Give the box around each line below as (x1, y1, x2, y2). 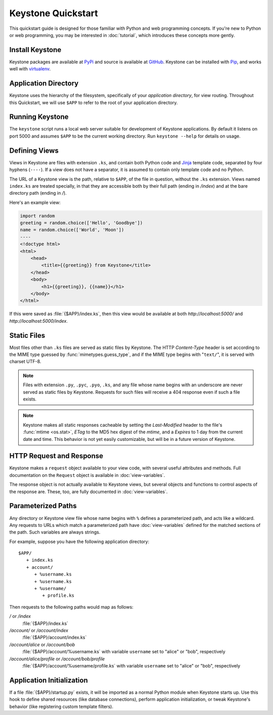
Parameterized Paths (9, 502, 77, 510)
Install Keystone (9, 46, 62, 54)
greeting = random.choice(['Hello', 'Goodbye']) (20, 220, 143, 226)
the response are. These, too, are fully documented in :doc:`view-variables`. (9, 488, 168, 495)
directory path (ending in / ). (9, 190, 67, 196)
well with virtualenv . (9, 66, 51, 72)
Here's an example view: (9, 199, 61, 205)
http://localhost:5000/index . (9, 318, 68, 324)
